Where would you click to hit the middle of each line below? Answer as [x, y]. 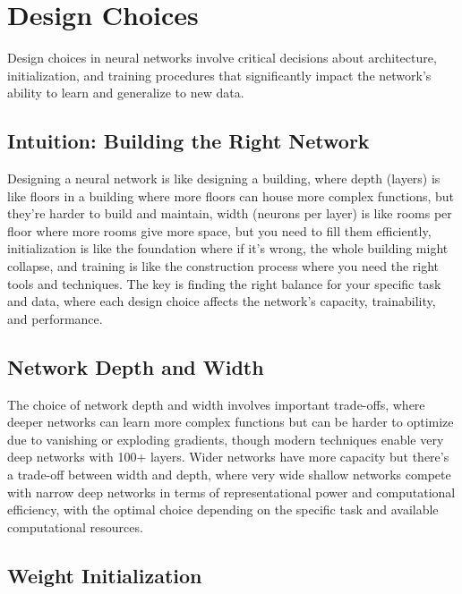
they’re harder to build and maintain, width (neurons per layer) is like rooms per [230, 213]
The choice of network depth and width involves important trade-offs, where [216, 404]
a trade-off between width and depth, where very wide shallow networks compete [229, 475]
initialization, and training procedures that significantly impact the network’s [219, 75]
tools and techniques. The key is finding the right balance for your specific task [224, 283]
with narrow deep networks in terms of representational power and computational [231, 492]
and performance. [55, 318]
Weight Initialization [105, 575]
